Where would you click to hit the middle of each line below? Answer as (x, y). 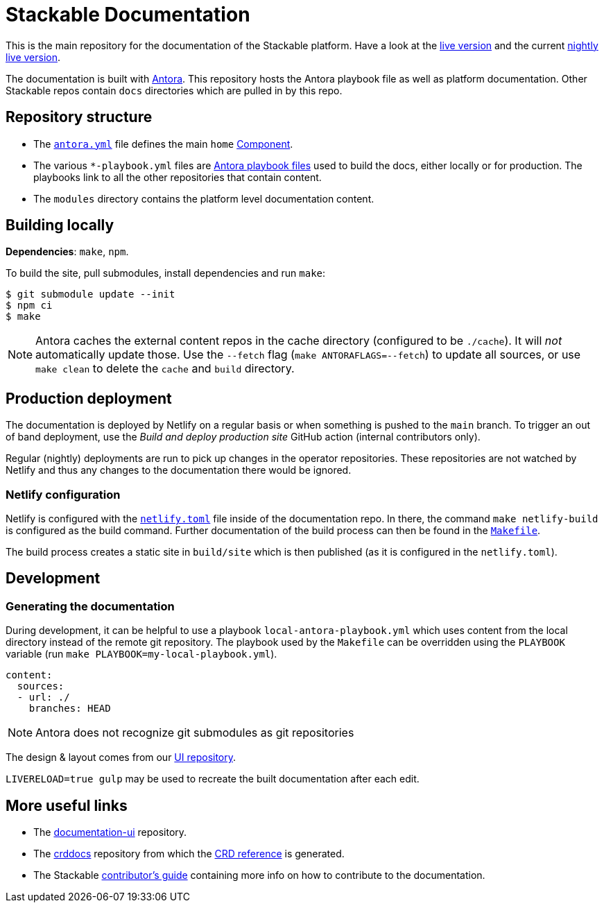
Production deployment (89, 398)
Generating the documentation (90, 606)
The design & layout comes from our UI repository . (121, 757)
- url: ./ (43, 697)
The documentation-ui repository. (110, 832)
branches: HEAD (70, 709)
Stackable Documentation (128, 15)
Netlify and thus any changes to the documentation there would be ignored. (179, 470)
